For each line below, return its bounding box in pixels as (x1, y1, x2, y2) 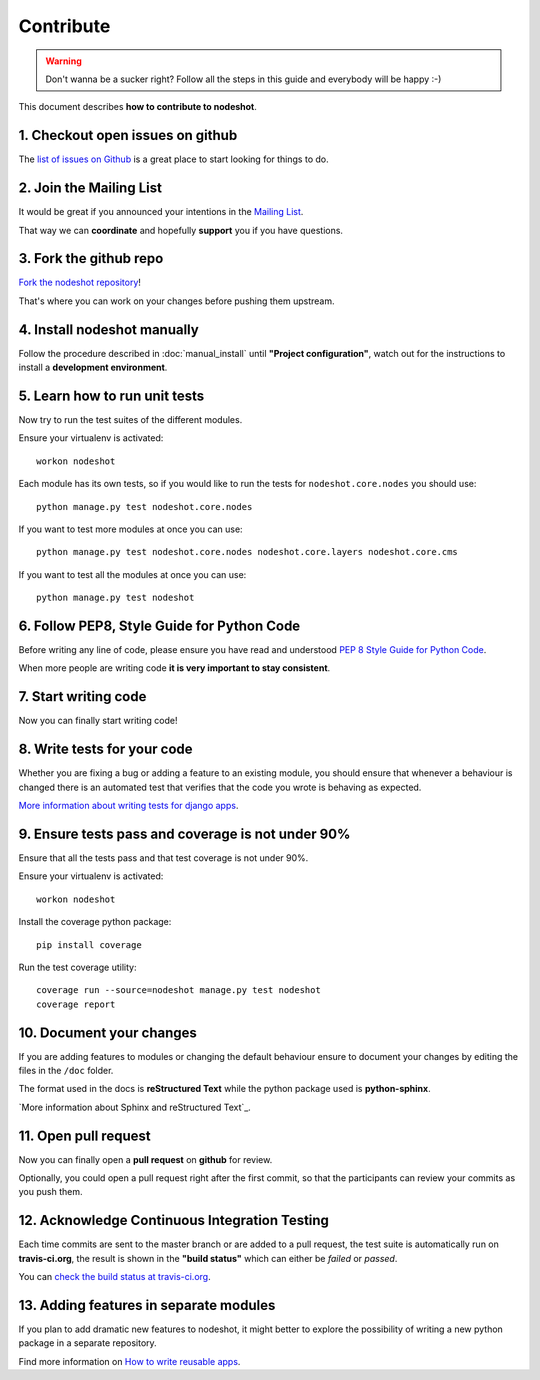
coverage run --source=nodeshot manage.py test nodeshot (36, 985, 322, 996)
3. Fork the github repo (18, 250, 164, 267)
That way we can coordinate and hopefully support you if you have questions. (18, 224, 344, 236)
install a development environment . (18, 361, 168, 374)
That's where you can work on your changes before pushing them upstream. (18, 295, 335, 307)
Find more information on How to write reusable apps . (18, 1355, 241, 1367)
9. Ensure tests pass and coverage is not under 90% (18, 825, 351, 842)
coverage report (36, 998, 116, 1010)
